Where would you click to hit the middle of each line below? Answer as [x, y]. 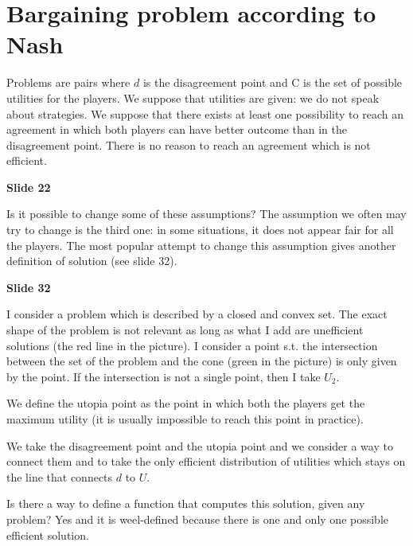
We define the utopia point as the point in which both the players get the [186, 403]
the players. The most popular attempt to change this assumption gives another [201, 245]
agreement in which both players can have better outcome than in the [177, 129]
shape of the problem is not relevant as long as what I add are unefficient [185, 330]
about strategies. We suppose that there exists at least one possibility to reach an [205, 113]
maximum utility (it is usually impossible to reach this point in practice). [185, 419]
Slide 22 [29, 187]
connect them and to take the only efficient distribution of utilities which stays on [206, 461]
